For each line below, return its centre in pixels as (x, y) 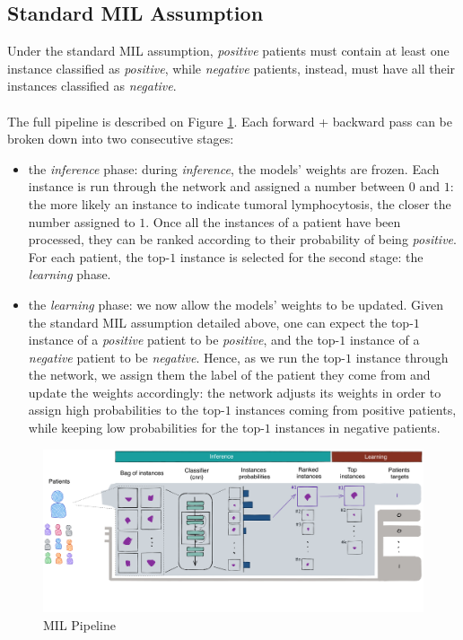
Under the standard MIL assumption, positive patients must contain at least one (228, 51)
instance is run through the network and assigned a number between (217, 186)
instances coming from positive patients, (346, 410)
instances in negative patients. (358, 428)
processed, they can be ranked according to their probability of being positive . (242, 239)
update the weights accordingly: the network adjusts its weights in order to (235, 392)
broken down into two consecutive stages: (121, 139)
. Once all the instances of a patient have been (273, 221)
